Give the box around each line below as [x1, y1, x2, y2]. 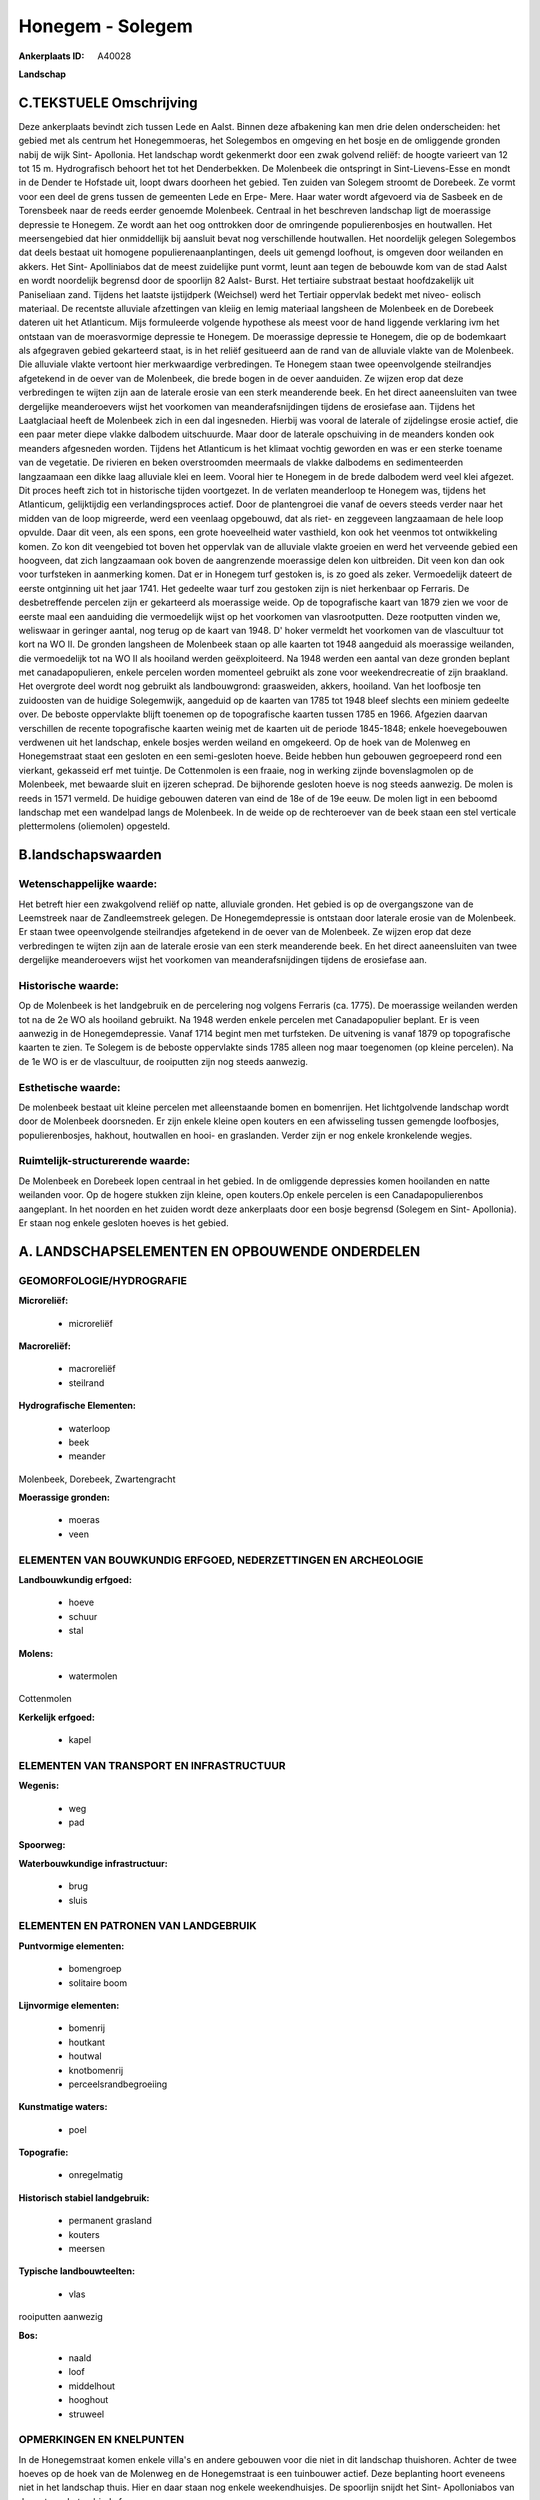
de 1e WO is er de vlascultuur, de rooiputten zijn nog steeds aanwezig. [18, 1055, 309, 1067]
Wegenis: [18, 1780, 60, 1792]
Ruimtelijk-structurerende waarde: [18, 1154, 190, 1168]
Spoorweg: [18, 1839, 66, 1851]
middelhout [68, 2380, 115, 2392]
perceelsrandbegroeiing [68, 2078, 168, 2090]
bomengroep [68, 1963, 122, 1975]
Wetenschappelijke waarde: [18, 877, 158, 891]
